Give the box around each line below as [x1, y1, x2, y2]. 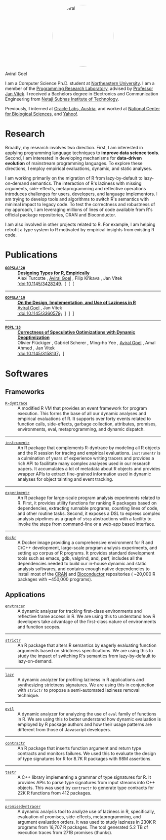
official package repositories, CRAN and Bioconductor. [5, 211, 116, 217]
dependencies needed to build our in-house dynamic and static [17, 560, 147, 566]
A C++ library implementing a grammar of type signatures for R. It [17, 774, 152, 780]
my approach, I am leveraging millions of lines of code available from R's [5, 207, 153, 212]
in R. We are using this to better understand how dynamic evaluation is [17, 716, 161, 722]
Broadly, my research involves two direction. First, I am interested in [5, 144, 143, 150]
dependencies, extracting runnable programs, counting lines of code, [17, 505, 159, 511]
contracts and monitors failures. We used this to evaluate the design [17, 750, 156, 756]
